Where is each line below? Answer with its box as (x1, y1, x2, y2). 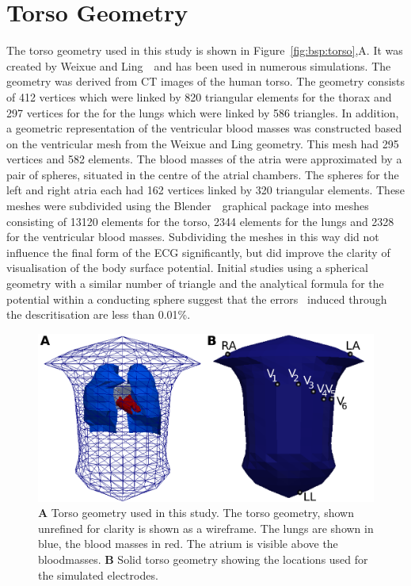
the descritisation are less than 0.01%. (6, 306, 191, 323)
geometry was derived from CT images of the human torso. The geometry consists (6, 73, 405, 90)
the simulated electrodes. (38, 566, 158, 583)
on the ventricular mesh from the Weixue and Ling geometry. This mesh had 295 (6, 135, 399, 151)
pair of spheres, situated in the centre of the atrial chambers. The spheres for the (6, 166, 399, 182)
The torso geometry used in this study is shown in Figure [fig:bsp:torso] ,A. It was (6, 42, 403, 59)
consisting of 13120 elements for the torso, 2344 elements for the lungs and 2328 (6, 213, 394, 229)
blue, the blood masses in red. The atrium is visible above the (38, 535, 338, 552)
